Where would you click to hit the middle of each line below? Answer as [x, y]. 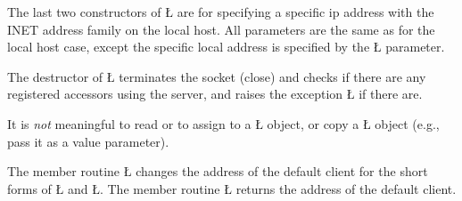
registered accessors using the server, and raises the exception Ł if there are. [215, 94]
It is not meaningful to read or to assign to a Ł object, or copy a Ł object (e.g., [223, 123]
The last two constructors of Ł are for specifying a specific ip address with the [221, 12]
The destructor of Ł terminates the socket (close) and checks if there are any [217, 76]
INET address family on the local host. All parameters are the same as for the [221, 29]
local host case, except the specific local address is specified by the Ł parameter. [226, 47]
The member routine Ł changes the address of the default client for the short [218, 171]
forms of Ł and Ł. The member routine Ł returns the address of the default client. [232, 188]
